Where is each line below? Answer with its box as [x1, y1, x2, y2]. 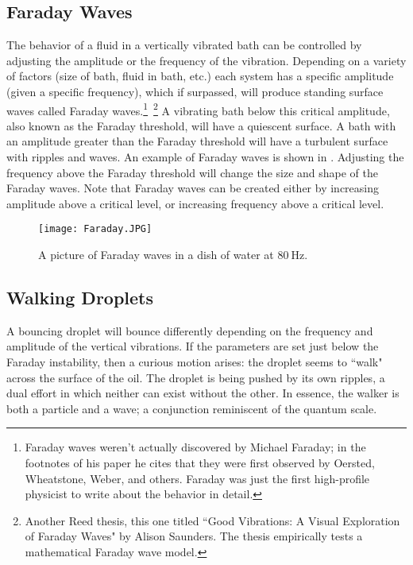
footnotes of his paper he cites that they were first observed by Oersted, [25, 455, 375, 470]
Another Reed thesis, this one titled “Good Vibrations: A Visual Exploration [25, 512, 400, 528]
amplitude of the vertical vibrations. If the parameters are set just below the [6, 338, 379, 354]
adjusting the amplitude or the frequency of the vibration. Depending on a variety [6, 52, 407, 68]
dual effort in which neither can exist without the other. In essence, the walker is [6, 385, 399, 401]
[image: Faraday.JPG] [38, 223, 152, 235]
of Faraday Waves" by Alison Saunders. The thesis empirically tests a [25, 528, 363, 544]
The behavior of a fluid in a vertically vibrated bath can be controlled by [6, 37, 362, 53]
